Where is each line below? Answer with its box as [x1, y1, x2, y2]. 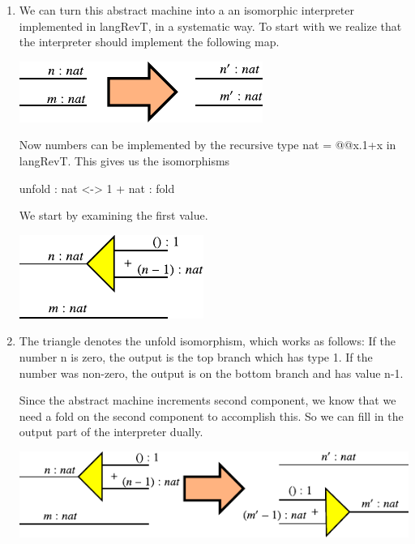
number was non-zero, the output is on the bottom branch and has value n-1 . [19, 364, 404, 381]
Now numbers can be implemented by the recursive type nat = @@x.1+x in [19, 136, 396, 153]
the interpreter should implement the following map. [19, 33, 280, 50]
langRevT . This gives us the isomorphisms [19, 152, 230, 169]
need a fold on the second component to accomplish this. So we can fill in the [19, 407, 404, 424]
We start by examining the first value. [19, 207, 208, 224]
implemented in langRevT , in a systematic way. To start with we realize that [19, 17, 402, 34]
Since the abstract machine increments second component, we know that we [19, 392, 396, 409]
